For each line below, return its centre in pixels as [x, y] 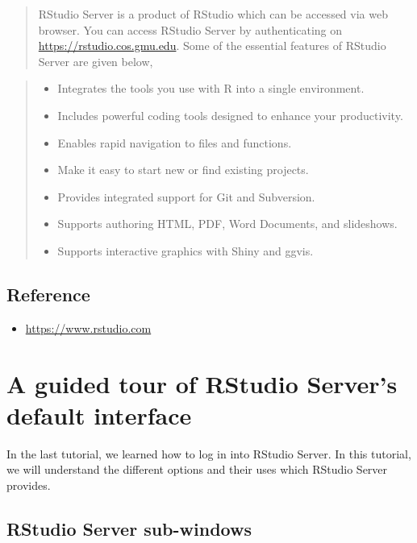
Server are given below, [96, 61]
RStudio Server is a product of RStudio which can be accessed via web [213, 14]
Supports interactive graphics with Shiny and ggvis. [186, 250]
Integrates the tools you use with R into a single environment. [211, 88]
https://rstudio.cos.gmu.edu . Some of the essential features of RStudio [212, 46]
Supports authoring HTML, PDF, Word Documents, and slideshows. [227, 224]
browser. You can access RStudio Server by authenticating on [190, 29]
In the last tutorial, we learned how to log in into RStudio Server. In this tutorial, [209, 453]
